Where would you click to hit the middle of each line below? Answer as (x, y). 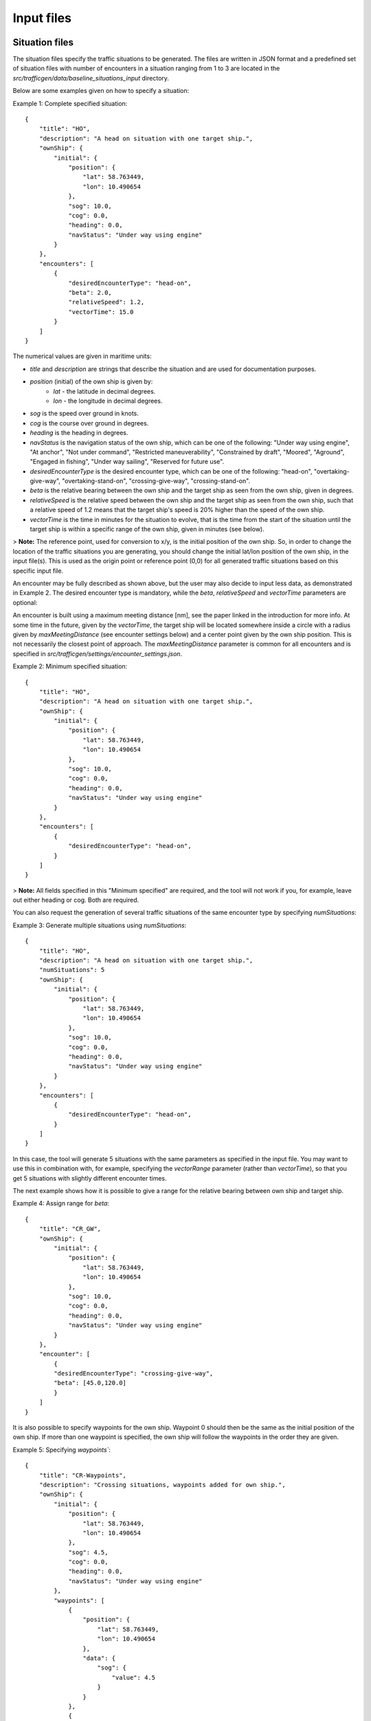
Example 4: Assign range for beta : (61, 1203)
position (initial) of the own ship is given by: (91, 381)
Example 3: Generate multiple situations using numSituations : (100, 925)
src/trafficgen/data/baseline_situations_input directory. (91, 78)
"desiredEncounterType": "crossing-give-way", (134, 1374)
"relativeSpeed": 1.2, (106, 302)
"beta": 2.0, (90, 293)
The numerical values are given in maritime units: (82, 356)
